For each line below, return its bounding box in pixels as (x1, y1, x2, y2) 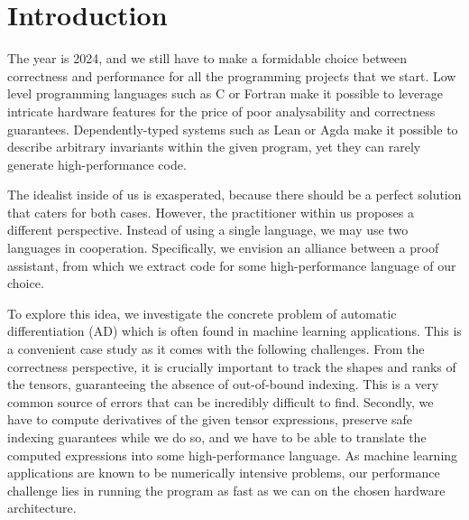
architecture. (7, 498, 77, 517)
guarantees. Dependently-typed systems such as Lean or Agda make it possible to (7, 119, 458, 138)
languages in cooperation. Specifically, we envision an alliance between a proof (7, 238, 439, 257)
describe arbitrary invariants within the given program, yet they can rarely (7, 137, 421, 156)
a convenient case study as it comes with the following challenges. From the (7, 339, 425, 358)
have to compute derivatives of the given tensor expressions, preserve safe (7, 410, 413, 429)
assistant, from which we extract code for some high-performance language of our (7, 255, 456, 274)
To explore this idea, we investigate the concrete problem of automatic (7, 303, 397, 322)
